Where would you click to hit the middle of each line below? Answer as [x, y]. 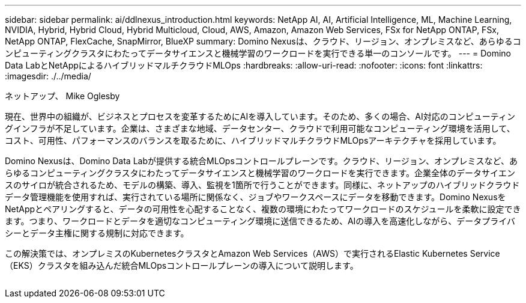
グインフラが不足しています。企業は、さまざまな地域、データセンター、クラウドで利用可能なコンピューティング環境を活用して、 [260, 128]
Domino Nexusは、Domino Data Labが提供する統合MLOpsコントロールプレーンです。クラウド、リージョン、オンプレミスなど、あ [261, 161]
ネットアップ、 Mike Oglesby [62, 96]
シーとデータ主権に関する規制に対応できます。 [97, 233]
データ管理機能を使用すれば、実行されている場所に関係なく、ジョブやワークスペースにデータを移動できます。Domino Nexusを [255, 197]
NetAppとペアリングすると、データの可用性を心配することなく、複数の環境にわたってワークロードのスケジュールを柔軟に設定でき [263, 209]
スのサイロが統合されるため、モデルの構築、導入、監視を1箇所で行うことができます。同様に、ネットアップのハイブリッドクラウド [262, 185]
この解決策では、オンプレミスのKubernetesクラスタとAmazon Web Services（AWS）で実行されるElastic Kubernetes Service [252, 253]
